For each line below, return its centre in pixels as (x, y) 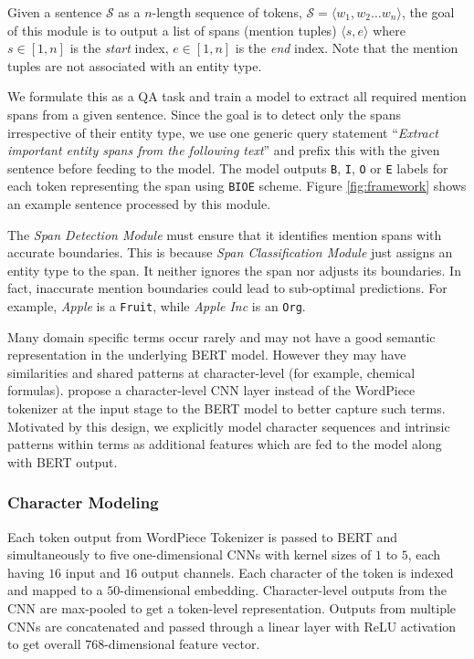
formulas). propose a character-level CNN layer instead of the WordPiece (211, 390)
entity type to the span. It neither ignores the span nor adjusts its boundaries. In (234, 270)
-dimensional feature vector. (182, 644)
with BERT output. (63, 461)
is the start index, (119, 48)
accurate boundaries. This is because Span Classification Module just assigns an (230, 252)
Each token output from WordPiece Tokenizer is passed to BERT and (203, 536)
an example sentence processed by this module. (139, 204)
